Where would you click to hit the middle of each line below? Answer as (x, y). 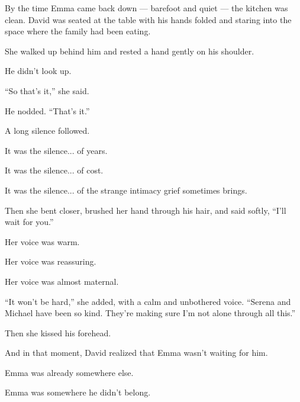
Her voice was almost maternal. (62, 281)
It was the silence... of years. (56, 150)
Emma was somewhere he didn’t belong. (78, 392)
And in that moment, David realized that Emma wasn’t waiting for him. (136, 353)
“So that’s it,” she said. (47, 90)
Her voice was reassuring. (51, 261)
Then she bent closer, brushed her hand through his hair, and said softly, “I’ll (146, 210)
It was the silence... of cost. (54, 170)
